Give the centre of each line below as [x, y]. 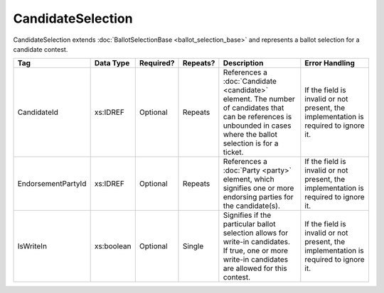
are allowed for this [255, 268]
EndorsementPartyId [52, 184]
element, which [249, 179]
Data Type [112, 63]
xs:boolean [113, 246]
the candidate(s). [251, 206]
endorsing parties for [258, 197]
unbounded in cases [257, 126]
